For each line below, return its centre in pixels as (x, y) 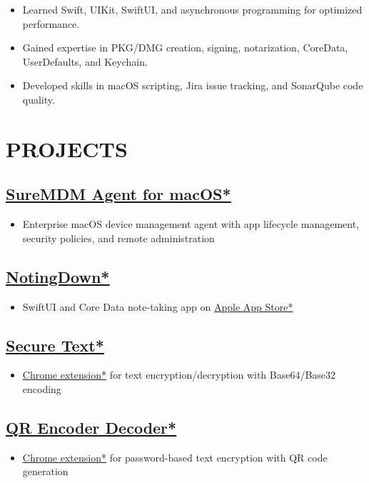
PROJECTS (67, 148)
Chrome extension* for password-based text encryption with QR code (175, 457)
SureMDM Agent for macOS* (118, 194)
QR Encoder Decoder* (91, 427)
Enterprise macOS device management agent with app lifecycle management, (191, 224)
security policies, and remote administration (118, 238)
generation (45, 471)
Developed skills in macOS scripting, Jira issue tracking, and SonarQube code (193, 85)
